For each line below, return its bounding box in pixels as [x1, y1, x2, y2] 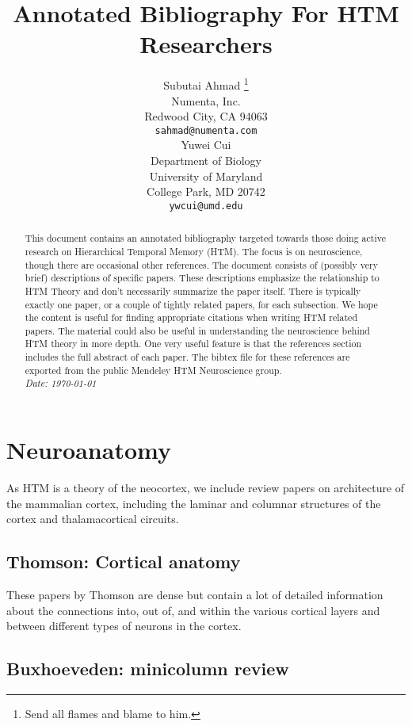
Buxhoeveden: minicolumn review [6, 656, 289, 681]
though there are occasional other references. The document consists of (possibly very [25, 258, 379, 271]
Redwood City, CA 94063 [144, 108, 268, 124]
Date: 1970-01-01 [25, 376, 97, 390]
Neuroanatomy [6, 434, 171, 466]
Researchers [139, 28, 273, 60]
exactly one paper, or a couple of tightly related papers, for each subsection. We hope [25, 297, 378, 311]
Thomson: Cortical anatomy [6, 549, 241, 574]
